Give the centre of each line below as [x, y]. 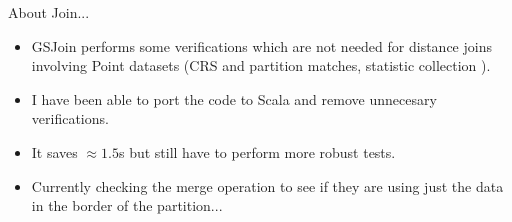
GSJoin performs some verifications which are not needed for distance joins [261, 45]
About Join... [49, 12]
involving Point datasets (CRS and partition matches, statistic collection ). [261, 65]
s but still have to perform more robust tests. [257, 151]
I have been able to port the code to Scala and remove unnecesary [234, 98]
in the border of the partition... [127, 205]
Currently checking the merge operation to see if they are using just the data [267, 185]
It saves [54, 151]
